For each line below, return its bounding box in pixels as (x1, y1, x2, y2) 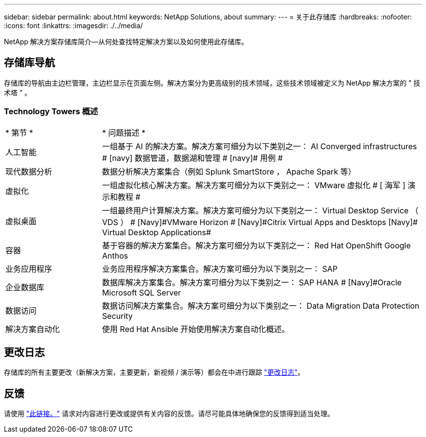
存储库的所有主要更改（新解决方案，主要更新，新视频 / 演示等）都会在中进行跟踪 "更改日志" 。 (4, 368, 304, 377)
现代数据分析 (5, 166, 53, 176)
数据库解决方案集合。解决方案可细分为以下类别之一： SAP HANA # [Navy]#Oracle (102, 277, 402, 287)
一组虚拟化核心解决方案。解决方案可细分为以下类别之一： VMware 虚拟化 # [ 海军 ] (102, 180, 406, 190)
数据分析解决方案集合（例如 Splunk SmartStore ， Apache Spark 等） (102, 166, 356, 176)
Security (102, 311, 133, 321)
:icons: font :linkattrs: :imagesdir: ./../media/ (4, 21, 143, 30)
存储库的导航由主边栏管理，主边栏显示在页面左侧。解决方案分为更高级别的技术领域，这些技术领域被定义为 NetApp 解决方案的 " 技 (4, 78, 421, 87)
